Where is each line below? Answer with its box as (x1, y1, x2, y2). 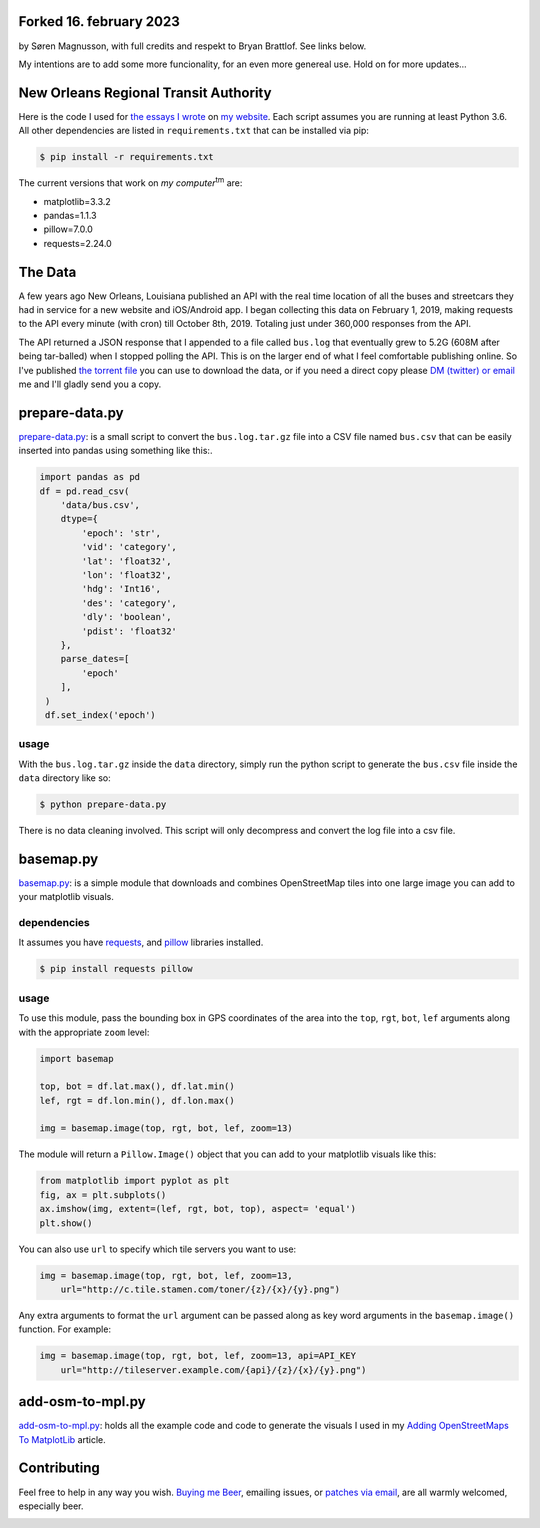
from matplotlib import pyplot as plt (39, 1175, 230, 1187)
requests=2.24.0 (43, 237, 112, 249)
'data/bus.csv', (60, 500, 140, 511)
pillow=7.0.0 (43, 223, 94, 235)
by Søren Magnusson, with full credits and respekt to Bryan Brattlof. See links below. (18, 40, 367, 52)
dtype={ (60, 513, 99, 525)
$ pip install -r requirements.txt (39, 151, 214, 163)
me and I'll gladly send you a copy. (18, 378, 162, 390)
